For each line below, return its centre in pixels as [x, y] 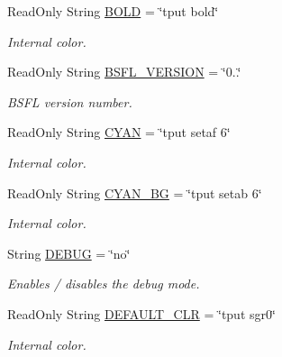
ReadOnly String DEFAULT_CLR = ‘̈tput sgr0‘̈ [141, 313]
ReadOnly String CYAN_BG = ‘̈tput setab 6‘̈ [135, 192]
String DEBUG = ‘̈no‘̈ [69, 253]
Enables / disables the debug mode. [104, 284]
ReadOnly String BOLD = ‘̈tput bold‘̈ [113, 11]
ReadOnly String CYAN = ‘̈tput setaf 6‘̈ [119, 132]
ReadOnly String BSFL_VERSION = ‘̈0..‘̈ [124, 72]
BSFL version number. [70, 101]
